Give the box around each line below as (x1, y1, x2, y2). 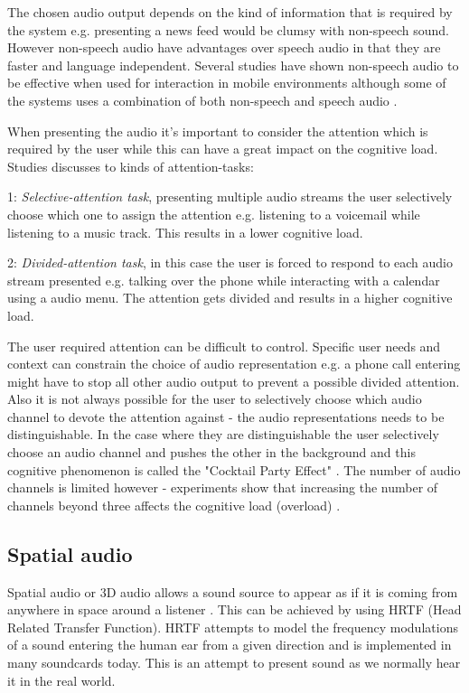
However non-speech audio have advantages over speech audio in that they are (7, 38, 441, 57)
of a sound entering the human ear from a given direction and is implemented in (7, 635, 452, 654)
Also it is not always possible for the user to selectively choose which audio (7, 389, 422, 408)
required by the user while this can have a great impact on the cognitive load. (7, 139, 438, 158)
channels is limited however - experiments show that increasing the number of (7, 478, 438, 497)
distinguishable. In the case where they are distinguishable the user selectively (7, 425, 439, 444)
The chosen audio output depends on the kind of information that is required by (7, 3, 453, 21)
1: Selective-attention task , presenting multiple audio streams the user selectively (7, 187, 453, 206)
